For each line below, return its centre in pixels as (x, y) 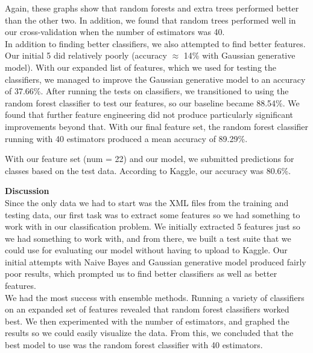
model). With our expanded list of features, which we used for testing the (141, 67)
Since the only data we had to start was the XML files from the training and (147, 202)
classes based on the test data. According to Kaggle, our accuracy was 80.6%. (148, 170)
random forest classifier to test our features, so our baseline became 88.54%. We (152, 102)
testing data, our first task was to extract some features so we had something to (153, 214)
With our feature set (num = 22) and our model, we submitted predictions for (150, 159)
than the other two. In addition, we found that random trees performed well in (150, 20)
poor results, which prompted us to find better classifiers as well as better (141, 274)
